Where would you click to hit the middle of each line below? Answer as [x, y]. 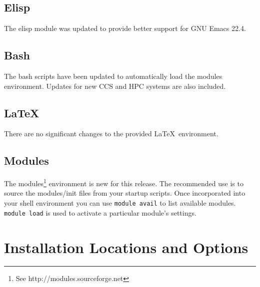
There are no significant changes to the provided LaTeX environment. [111, 134]
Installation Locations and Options [126, 247]
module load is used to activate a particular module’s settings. [100, 212]
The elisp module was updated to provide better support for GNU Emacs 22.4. [125, 28]
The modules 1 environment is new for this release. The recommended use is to [124, 182]
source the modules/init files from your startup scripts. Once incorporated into [125, 193]
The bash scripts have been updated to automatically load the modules [113, 76]
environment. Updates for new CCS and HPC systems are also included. [115, 86]
